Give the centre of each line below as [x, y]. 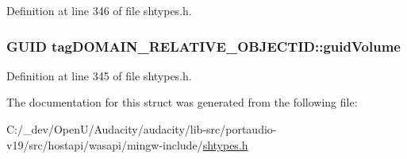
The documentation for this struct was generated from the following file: [182, 102]
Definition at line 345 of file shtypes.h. [99, 75]
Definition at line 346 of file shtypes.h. [99, 10]
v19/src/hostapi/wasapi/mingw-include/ [105, 144]
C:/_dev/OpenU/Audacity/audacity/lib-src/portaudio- [142, 129]
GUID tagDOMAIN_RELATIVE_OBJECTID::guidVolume [203, 46]
